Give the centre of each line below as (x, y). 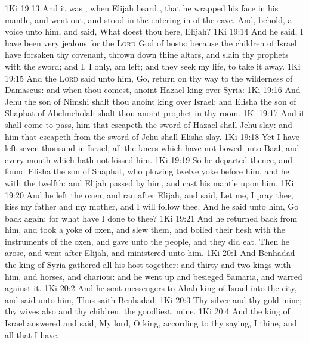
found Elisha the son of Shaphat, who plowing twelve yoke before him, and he (147, 171)
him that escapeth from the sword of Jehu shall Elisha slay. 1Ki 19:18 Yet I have (152, 136)
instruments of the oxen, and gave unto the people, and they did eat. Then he (147, 241)
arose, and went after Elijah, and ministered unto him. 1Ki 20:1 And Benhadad (150, 253)
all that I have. (32, 334)
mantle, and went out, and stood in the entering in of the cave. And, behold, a (149, 19)
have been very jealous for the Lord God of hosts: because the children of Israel (151, 43)
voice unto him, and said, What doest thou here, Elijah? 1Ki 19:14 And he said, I (154, 31)
